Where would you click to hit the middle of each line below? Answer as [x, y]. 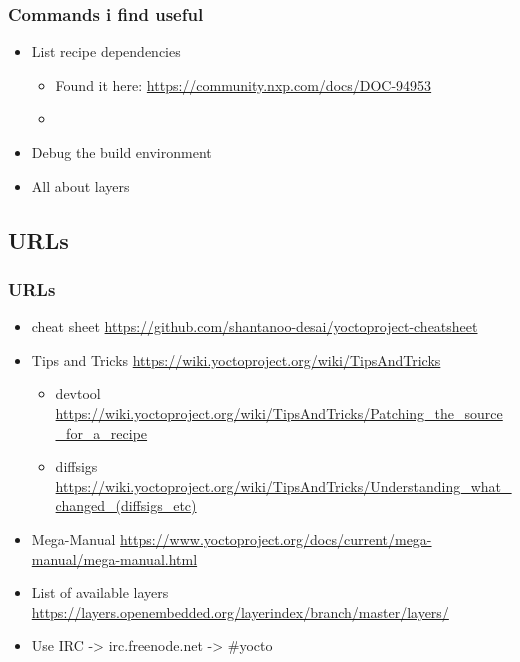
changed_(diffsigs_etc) [126, 505]
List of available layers [100, 592]
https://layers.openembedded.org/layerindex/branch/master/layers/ [240, 611]
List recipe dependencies [106, 51]
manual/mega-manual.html [114, 558]
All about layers [80, 185]
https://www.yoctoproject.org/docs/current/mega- [276, 538]
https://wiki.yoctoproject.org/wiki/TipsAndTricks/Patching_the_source [279, 412]
